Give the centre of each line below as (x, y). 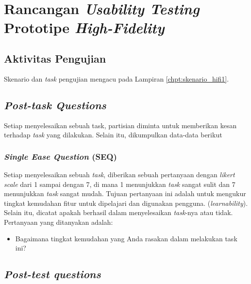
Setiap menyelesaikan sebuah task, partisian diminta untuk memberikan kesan (120, 125)
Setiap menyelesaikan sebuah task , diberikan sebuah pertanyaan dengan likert (119, 174)
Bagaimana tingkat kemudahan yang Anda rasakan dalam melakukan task (126, 238)
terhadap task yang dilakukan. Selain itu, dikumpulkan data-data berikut (113, 135)
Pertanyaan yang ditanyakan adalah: (59, 222)
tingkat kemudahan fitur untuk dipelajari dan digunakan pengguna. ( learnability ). (126, 203)
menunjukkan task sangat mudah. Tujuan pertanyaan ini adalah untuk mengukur (125, 193)
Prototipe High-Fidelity (84, 28)
